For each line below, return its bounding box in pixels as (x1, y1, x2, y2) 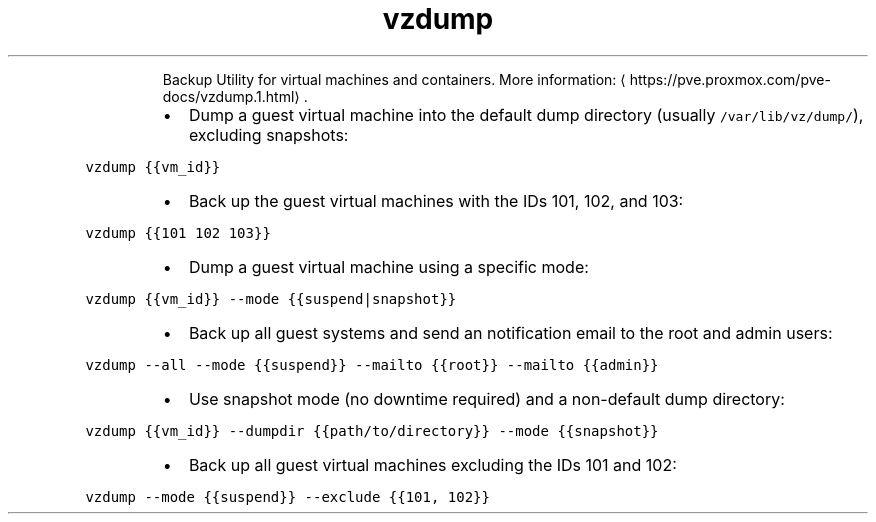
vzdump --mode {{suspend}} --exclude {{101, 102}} (85, 488, 490, 505)
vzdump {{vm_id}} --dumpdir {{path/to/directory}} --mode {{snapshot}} (85, 422, 659, 439)
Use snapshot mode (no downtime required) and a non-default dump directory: (188, 388, 785, 409)
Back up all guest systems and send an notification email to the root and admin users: (188, 322, 833, 343)
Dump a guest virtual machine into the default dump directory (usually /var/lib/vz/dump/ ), (188, 104, 864, 125)
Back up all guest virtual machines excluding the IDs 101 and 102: (188, 454, 677, 475)
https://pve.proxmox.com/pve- (629, 70, 831, 88)
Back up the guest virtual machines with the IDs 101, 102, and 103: (188, 190, 684, 211)
